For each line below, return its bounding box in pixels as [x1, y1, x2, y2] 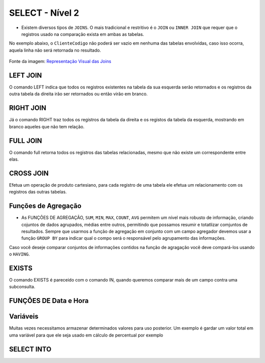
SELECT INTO [9, 345, 52, 353]
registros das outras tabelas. [9, 189, 67, 195]
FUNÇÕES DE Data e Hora [9, 297, 89, 305]
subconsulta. [9, 284, 35, 290]
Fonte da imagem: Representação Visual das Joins [9, 58, 111, 64]
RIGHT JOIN [9, 104, 47, 112]
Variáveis [9, 312, 39, 321]
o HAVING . [9, 251, 30, 257]
